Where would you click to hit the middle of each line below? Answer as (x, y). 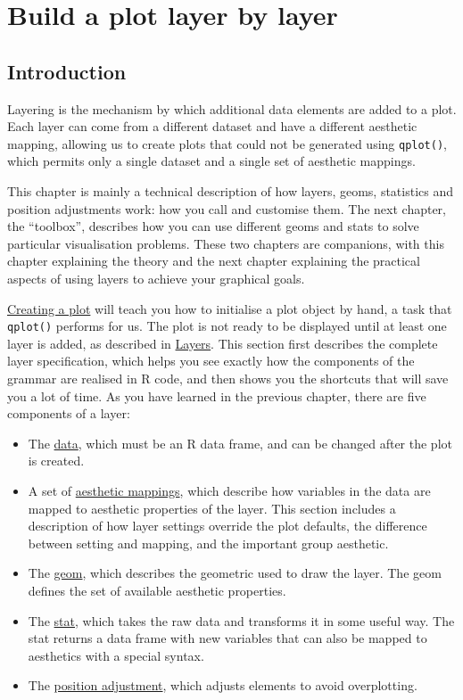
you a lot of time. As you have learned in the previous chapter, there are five (217, 395)
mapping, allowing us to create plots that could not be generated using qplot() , (227, 143)
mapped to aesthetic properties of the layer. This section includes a (212, 508)
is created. (56, 461)
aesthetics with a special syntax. (116, 655)
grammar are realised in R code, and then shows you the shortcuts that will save (228, 379)
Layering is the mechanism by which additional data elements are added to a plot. (232, 108)
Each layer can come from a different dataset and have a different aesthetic (212, 126)
